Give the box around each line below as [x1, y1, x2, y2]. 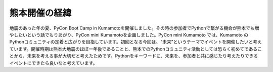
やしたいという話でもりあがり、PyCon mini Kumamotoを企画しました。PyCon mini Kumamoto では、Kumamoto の [9, 31, 249, 37]
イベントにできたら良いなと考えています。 [9, 60, 98, 66]
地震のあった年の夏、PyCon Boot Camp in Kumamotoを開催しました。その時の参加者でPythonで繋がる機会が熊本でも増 [9, 25, 259, 31]
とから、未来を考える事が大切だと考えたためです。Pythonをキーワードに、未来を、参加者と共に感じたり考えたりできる [9, 53, 258, 59]
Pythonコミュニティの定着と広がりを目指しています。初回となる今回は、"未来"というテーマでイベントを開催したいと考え [9, 39, 262, 45]
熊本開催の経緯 [9, 7, 72, 18]
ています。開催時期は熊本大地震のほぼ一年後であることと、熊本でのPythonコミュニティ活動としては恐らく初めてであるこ [9, 45, 262, 52]
